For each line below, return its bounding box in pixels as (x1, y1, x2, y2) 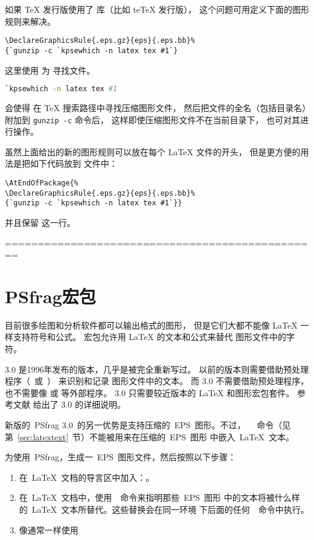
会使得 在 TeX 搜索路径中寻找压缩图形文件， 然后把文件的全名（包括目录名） (5, 101, 307, 114)
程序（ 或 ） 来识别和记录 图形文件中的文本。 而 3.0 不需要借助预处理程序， (5, 374, 309, 387)
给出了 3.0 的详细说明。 (33, 398, 126, 411)
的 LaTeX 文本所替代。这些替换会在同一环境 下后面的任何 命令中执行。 (19, 503, 309, 515)
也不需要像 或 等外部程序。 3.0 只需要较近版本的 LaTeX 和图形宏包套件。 (5, 386, 295, 399)
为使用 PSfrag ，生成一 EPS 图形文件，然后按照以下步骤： (5, 451, 236, 463)
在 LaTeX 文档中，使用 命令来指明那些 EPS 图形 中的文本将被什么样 (19, 491, 300, 504)
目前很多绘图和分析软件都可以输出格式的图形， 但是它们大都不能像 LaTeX (5, 318, 298, 331)
